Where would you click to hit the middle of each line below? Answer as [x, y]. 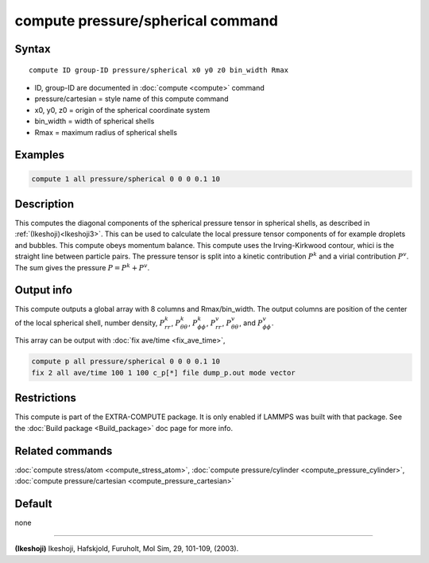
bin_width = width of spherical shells [95, 121]
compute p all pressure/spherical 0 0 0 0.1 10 [126, 361]
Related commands [64, 450]
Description [44, 204]
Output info [44, 290]
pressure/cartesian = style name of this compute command [132, 99]
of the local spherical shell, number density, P [90, 323]
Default [33, 504]
